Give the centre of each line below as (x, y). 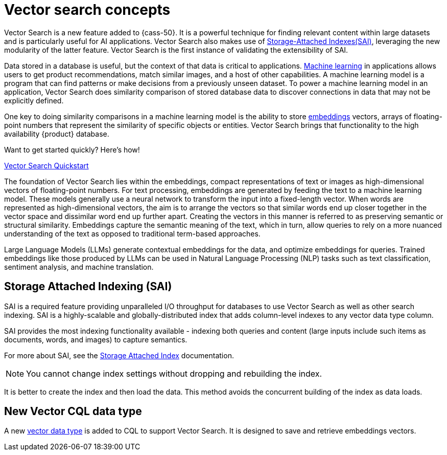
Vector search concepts (87, 10)
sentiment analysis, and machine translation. (79, 267)
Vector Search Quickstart (46, 165)
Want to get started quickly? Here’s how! (72, 149)
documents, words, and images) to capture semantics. (96, 339)
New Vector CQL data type (73, 411)
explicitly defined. (34, 100)
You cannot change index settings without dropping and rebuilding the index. (174, 373)
